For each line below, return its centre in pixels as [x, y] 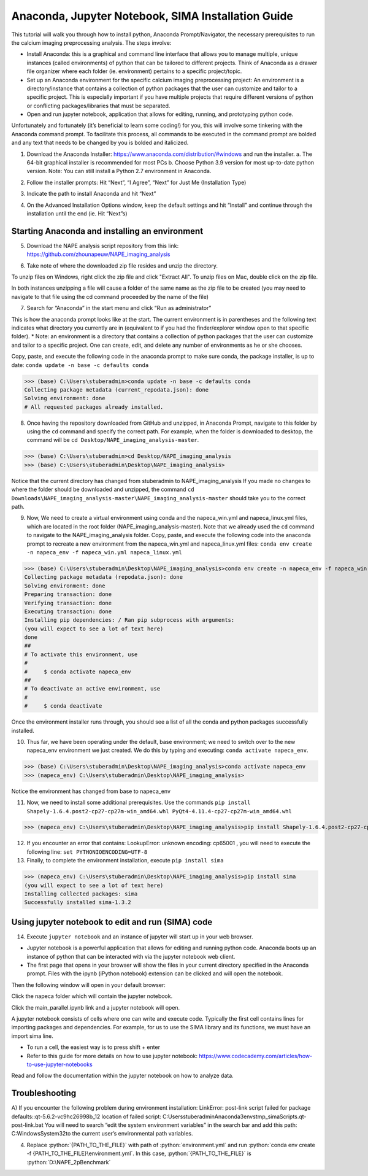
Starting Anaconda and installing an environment [107, 231]
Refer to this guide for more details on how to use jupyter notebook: [112, 1056]
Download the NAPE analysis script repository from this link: [103, 246]
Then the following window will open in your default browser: [88, 985]
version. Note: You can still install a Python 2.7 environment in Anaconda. [119, 171]
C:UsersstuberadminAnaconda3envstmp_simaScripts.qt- [235, 1116]
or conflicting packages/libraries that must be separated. [98, 106]
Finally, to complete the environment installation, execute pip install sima [125, 861]
